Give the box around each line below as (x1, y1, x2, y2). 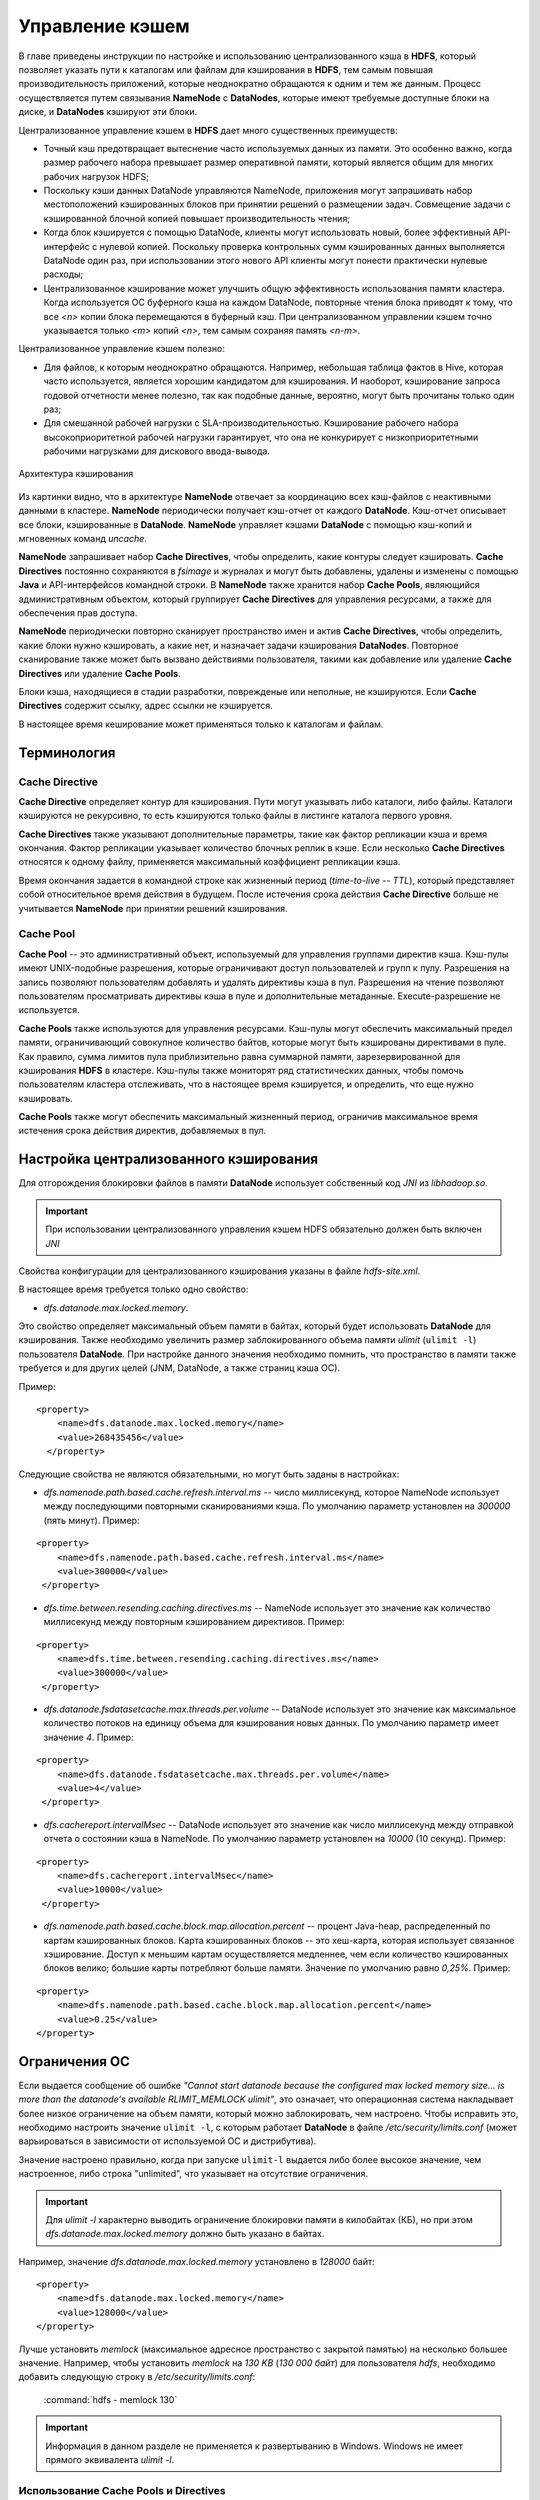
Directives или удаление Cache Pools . (18, 667, 181, 679)
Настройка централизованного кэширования (18, 1151, 319, 1168)
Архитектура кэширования (18, 468, 134, 480)
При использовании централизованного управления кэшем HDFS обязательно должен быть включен (45, 1223, 482, 1235)
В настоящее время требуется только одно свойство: (18, 1283, 249, 1295)
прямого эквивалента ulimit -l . (45, 2454, 175, 2465)
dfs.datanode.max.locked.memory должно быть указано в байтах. (45, 2228, 325, 2240)
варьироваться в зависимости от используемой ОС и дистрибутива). (18, 2135, 317, 2147)
